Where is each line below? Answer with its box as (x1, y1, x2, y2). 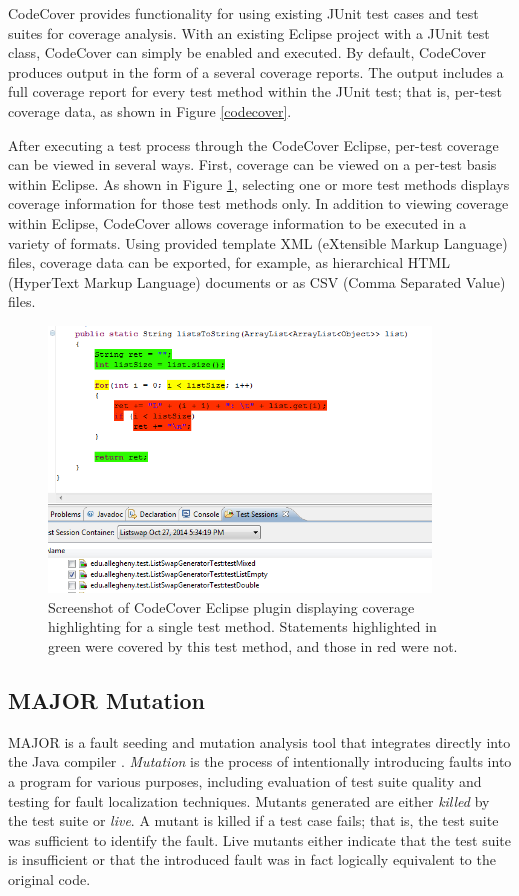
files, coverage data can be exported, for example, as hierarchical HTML (8, 252, 450, 273)
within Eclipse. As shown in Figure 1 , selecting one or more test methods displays (8, 173, 510, 194)
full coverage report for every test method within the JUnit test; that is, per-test (8, 81, 502, 102)
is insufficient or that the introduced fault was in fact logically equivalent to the (8, 849, 496, 870)
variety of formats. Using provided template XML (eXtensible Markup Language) (8, 232, 508, 253)
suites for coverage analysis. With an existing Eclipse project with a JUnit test (8, 22, 490, 43)
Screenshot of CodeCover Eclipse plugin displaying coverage (48, 596, 415, 617)
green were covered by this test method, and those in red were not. (48, 635, 458, 656)
